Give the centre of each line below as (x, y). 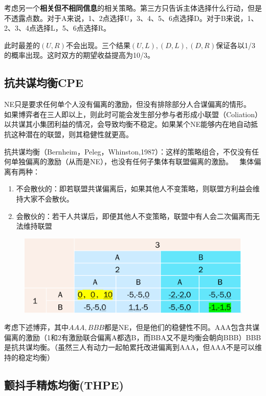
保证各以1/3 (235, 45)
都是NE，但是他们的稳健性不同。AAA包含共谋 (182, 327)
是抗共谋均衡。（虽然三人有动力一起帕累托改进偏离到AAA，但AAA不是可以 (129, 347)
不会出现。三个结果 (98, 45)
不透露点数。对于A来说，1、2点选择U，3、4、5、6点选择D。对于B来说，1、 (131, 18)
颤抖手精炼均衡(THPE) (64, 385)
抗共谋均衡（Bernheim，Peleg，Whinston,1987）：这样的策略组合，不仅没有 (128, 151)
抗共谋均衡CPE (44, 83)
